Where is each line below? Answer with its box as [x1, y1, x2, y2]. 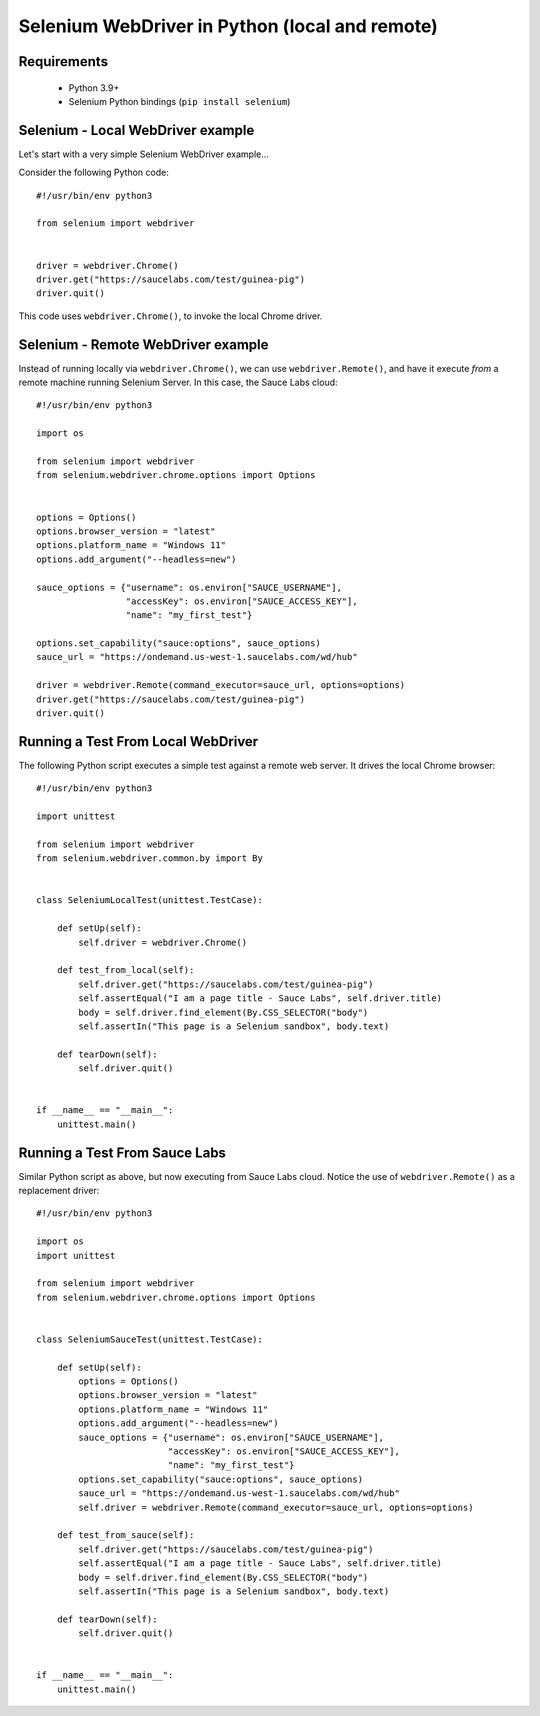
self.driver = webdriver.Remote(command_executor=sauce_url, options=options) [78, 1501, 474, 1513]
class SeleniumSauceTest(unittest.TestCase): [36, 1333, 264, 1345]
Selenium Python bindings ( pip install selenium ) [68, 95, 291, 107]
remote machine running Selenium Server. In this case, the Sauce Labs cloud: [18, 376, 339, 389]
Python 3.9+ [68, 81, 120, 94]
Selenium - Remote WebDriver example [18, 336, 269, 353]
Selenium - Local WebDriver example [18, 121, 255, 139]
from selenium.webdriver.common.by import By [36, 853, 264, 864]
